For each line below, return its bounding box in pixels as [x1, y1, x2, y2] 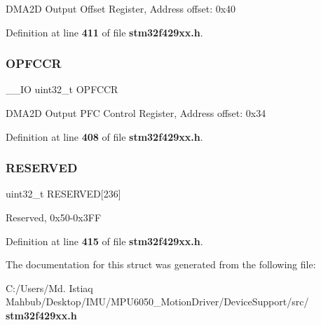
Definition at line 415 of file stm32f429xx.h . [6, 233, 203, 248]
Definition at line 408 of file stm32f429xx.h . [6, 129, 203, 144]
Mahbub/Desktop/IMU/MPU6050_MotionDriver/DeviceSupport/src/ [6, 294, 309, 309]
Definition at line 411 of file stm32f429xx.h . [6, 25, 203, 39]
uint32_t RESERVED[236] [6, 186, 121, 201]
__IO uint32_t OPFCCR [6, 82, 118, 97]
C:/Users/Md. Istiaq [6, 280, 93, 295]
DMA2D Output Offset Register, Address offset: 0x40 [6, 1, 236, 15]
